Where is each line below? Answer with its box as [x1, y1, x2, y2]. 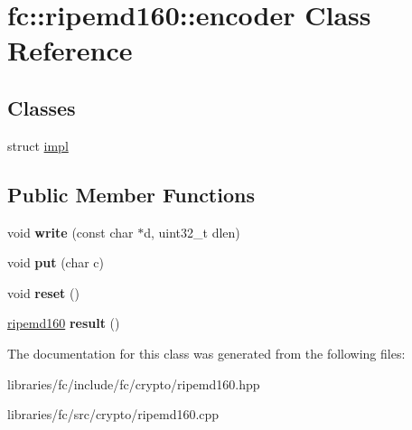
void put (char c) [7, 253, 105, 272]
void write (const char [7, 222, 134, 241]
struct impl [7, 136, 69, 154]
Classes [7, 93, 76, 121]
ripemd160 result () [7, 313, 120, 332]
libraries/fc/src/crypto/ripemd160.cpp [7, 405, 220, 424]
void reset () [7, 283, 80, 302]
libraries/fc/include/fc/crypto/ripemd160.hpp [7, 374, 260, 393]
